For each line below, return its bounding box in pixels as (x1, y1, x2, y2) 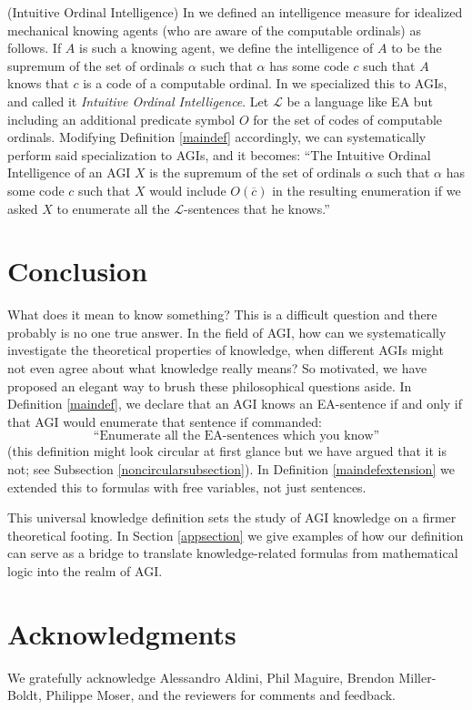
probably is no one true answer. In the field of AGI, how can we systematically (7, 322, 447, 341)
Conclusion (7, 252, 148, 289)
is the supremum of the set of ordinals (149, 163, 361, 182)
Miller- (398, 667, 437, 686)
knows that (7, 74, 69, 93)
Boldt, (7, 685, 42, 705)
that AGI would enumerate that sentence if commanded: (7, 411, 322, 431)
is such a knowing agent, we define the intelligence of (79, 38, 374, 57)
